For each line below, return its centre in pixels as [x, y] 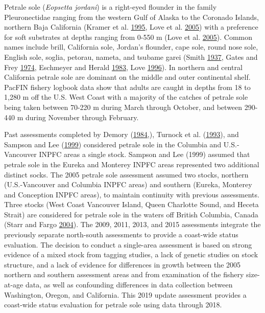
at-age [14, 285]
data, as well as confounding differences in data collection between [129, 285]
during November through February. [82, 117]
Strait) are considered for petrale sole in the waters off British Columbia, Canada [131, 214]
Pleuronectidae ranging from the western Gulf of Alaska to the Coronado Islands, [131, 17]
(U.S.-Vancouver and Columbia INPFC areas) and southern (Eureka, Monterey [128, 184]
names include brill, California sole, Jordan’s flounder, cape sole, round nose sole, [131, 47]
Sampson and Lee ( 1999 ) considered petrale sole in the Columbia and [113, 144]
